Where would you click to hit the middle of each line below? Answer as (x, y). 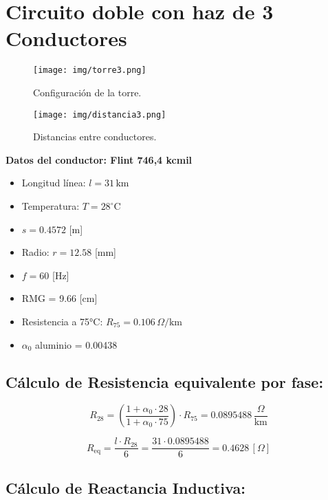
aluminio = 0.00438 (76, 344)
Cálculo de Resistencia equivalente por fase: (165, 381)
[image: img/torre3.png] (90, 70)
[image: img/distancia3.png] (100, 115)
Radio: (35, 252)
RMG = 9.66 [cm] (59, 298)
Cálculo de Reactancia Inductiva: (125, 487)
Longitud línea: (54, 183)
